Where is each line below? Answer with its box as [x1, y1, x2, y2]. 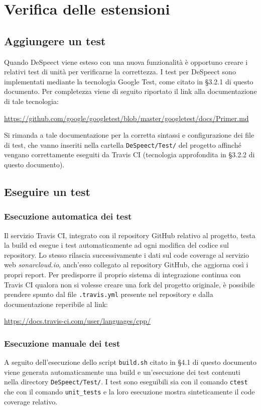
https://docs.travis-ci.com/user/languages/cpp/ [4, 316, 151, 326]
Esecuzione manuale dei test [4, 337, 120, 349]
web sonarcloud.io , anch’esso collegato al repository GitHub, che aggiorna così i [4, 259, 248, 270]
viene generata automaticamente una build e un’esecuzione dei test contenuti [4, 366, 240, 377]
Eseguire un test [4, 183, 90, 199]
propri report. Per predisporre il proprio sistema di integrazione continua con [4, 269, 241, 279]
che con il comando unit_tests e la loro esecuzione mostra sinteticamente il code [4, 386, 255, 397]
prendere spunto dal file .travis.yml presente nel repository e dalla [4, 289, 213, 299]
